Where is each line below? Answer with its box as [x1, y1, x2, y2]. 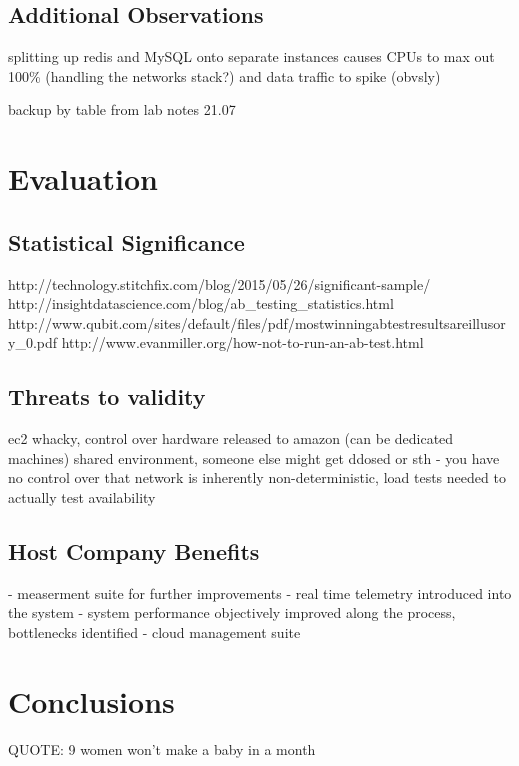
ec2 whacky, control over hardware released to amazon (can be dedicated [8, 428, 454, 449]
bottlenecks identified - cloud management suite [8, 621, 301, 642]
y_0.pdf [8, 332, 58, 353]
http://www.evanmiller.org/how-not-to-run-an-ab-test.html [61, 332, 424, 353]
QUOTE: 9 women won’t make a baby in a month [8, 738, 316, 759]
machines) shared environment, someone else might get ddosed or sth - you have [8, 447, 500, 468]
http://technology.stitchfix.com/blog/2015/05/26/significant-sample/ [8, 273, 431, 294]
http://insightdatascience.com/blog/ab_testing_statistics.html [8, 293, 394, 314]
